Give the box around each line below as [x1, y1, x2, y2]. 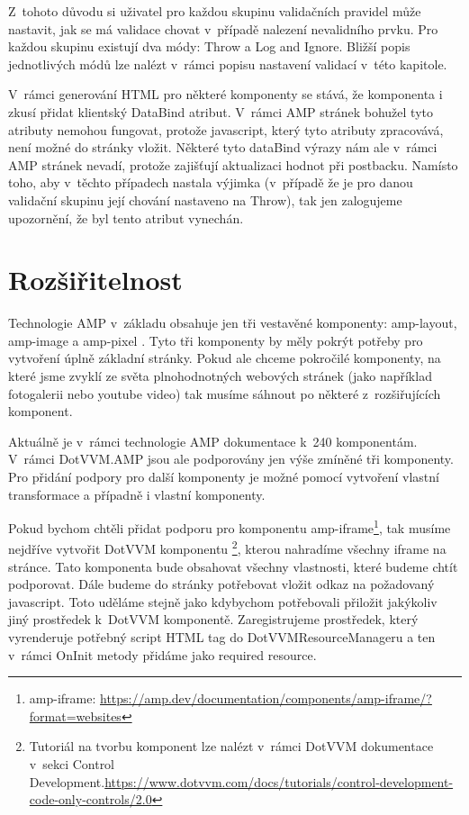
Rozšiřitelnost [8, 261, 183, 298]
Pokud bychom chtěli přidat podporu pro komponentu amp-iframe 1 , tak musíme [8, 516, 451, 537]
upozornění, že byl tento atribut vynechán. [8, 208, 244, 227]
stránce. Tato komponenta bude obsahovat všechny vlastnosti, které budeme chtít [8, 557, 458, 575]
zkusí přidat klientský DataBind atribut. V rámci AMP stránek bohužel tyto [8, 102, 433, 121]
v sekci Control [29, 755, 115, 774]
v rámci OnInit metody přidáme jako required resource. [8, 645, 317, 664]
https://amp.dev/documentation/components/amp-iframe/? [100, 689, 432, 708]
